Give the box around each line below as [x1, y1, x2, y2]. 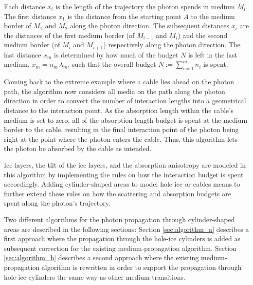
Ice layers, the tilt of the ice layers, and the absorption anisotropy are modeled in [4, 159, 246, 170]
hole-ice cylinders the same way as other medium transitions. [4, 271, 186, 282]
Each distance [4, 1, 45, 11]
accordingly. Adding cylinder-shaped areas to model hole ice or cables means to [4, 179, 240, 189]
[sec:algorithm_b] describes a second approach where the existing [4, 252, 199, 263]
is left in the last [188, 49, 237, 59]
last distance [4, 49, 41, 59]
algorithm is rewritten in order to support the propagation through [41, 262, 242, 272]
